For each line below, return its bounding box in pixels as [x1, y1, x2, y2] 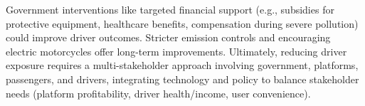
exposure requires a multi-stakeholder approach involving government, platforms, [6, 58, 359, 73]
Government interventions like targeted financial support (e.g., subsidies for [6, 2, 334, 16]
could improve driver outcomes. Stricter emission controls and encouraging [6, 30, 331, 45]
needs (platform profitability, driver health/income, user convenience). [6, 85, 311, 100]
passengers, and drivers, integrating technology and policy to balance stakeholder [6, 71, 359, 86]
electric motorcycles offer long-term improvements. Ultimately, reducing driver [6, 43, 347, 58]
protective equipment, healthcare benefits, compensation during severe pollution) [6, 16, 359, 31]
